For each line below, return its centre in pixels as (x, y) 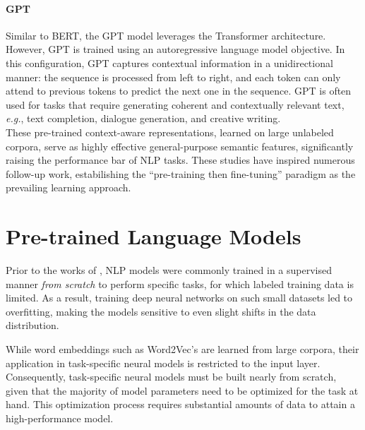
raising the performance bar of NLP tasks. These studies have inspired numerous (180, 160)
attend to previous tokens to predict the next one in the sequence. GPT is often (179, 91)
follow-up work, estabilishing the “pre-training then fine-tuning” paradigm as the (181, 173)
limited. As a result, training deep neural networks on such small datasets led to (179, 298)
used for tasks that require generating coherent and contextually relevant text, (175, 104)
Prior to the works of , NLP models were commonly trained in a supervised (169, 270)
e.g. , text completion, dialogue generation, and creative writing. (143, 118)
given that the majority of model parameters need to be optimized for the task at (182, 390)
